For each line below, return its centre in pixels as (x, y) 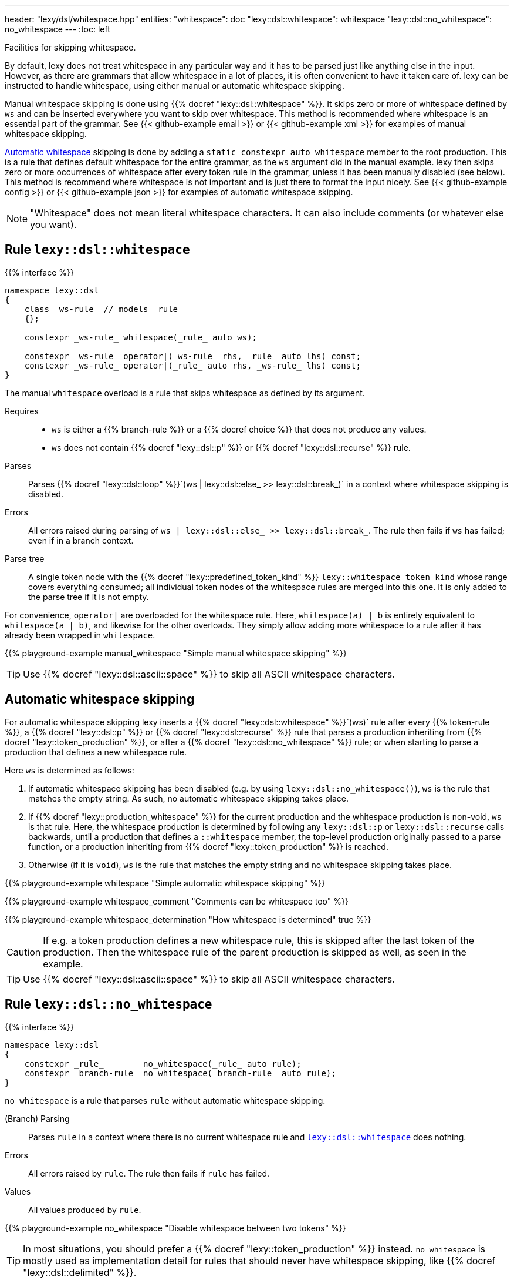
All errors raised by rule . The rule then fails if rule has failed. (149, 1173)
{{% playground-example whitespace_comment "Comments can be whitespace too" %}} (177, 901)
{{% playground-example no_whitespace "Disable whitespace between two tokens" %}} (175, 1228)
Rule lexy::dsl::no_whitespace (109, 1004)
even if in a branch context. (81, 540)
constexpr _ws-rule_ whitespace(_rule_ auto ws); (141, 337)
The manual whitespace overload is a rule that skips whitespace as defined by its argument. (185, 393)
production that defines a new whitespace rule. (96, 752)
